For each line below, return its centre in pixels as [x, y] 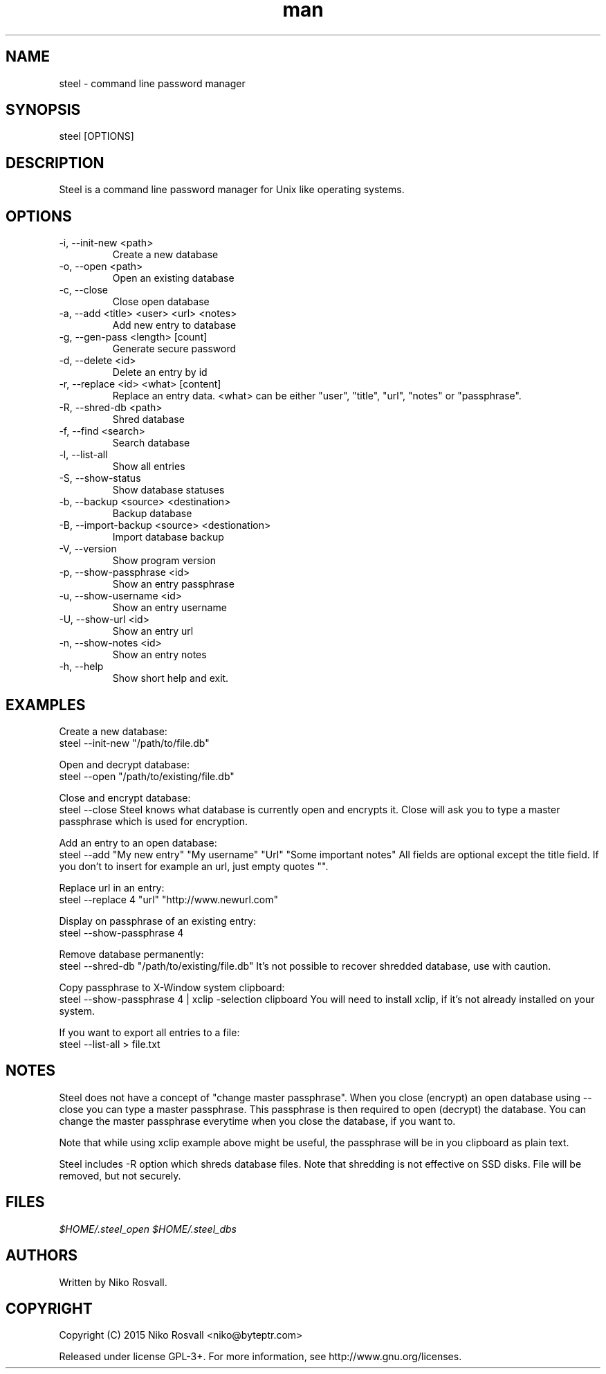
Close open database [161, 302]
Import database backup [168, 537]
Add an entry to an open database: [138, 842]
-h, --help [81, 667]
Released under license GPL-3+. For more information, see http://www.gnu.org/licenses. [260, 1357]
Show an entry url [153, 631]
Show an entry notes [159, 655]
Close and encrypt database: [125, 797]
